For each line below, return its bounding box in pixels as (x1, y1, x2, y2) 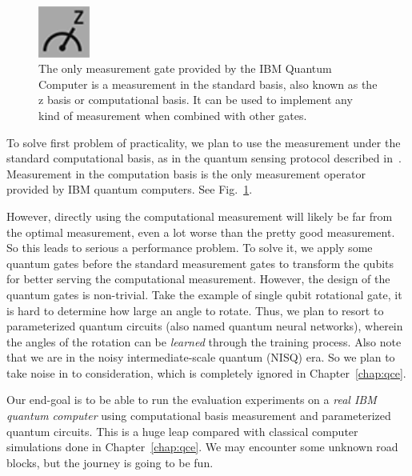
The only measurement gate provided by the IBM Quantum (38, 60, 332, 77)
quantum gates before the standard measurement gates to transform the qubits (6, 254, 394, 271)
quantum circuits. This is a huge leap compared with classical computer (6, 422, 358, 439)
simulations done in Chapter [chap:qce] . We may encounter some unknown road (6, 438, 398, 455)
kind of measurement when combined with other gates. (38, 106, 307, 123)
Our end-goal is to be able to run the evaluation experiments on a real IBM (6, 391, 377, 408)
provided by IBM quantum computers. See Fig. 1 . (6, 181, 253, 198)
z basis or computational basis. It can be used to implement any (38, 91, 353, 108)
